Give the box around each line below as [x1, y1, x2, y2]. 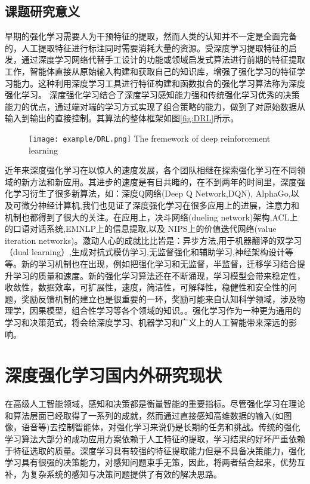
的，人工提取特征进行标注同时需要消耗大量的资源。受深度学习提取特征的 [5, 41, 289, 54]
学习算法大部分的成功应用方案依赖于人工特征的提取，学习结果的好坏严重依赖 [5, 433, 305, 445]
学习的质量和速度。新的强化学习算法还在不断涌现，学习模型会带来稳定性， [13, 269, 305, 281]
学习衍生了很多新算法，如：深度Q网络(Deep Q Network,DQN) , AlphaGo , [13, 187, 291, 200]
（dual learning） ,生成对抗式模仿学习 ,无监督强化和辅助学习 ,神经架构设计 [5, 246, 285, 258]
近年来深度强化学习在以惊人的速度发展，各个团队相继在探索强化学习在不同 [5, 164, 297, 176]
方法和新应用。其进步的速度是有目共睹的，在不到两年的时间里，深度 [29, 175, 297, 188]
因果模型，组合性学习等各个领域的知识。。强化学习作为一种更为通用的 [29, 304, 301, 317]
